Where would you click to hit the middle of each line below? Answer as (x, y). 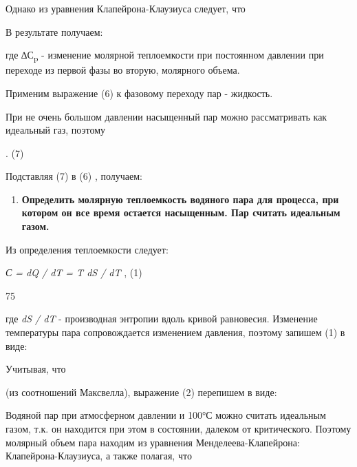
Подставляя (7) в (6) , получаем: (74, 176)
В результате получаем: (54, 31)
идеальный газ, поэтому (55, 130)
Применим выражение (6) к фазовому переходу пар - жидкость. (139, 93)
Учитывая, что (36, 369)
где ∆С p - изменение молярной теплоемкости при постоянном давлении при (165, 55)
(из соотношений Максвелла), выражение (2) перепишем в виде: (141, 392)
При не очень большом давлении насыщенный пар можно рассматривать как (166, 116)
